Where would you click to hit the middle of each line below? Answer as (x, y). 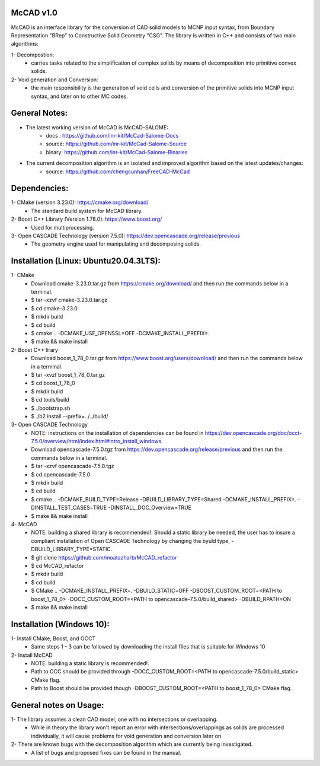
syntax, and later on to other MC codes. (79, 96)
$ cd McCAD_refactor (57, 565)
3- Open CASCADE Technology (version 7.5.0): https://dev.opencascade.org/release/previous (125, 236)
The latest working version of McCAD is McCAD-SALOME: (97, 127)
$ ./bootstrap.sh (51, 408)
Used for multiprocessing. (63, 227)
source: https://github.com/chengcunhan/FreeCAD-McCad (118, 171)
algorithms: (25, 44)
